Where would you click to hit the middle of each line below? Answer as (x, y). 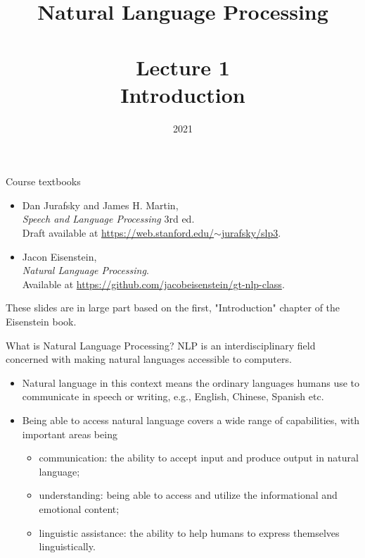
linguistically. (67, 546)
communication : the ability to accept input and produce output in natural (199, 458)
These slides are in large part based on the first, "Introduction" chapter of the (173, 308)
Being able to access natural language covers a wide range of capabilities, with (191, 420)
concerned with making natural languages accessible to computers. (149, 359)
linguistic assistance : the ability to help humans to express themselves (189, 532)
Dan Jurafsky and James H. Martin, (100, 205)
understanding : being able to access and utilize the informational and (188, 495)
